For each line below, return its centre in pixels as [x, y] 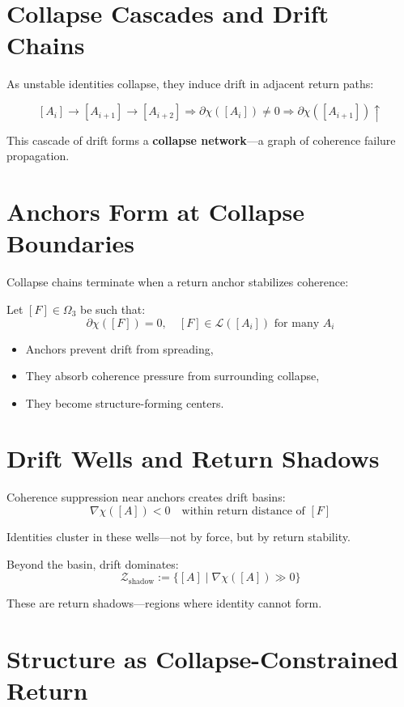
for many [297, 323]
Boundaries [71, 243]
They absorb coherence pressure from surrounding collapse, [172, 376]
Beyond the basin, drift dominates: [93, 563]
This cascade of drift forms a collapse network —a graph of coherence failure [201, 140]
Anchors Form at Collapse [155, 212]
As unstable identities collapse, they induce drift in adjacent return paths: [190, 84]
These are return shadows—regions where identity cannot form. [164, 603]
